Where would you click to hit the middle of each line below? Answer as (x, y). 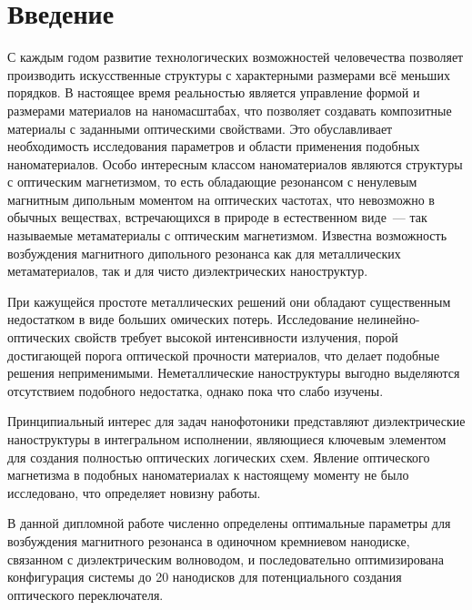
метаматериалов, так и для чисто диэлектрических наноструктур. (188, 271)
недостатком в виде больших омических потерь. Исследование (181, 319)
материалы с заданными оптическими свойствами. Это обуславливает (200, 128)
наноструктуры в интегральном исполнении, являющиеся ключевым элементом (227, 439)
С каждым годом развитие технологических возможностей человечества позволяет (236, 57)
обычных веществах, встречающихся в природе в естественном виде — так (217, 217)
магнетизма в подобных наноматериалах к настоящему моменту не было (208, 475)
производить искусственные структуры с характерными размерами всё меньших (229, 74)
